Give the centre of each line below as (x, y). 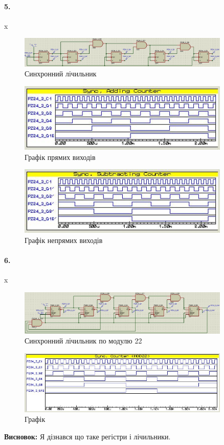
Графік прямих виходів (60, 157)
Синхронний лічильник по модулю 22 (83, 341)
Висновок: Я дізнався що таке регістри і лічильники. (87, 436)
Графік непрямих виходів (64, 240)
